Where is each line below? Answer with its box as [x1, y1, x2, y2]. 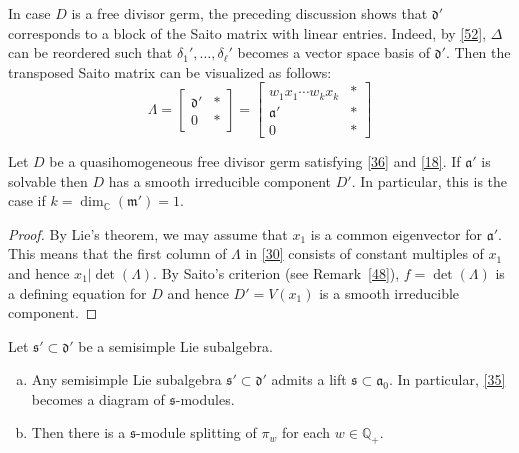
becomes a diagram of [31, 388, 165, 409]
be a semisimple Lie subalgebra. [78, 335, 273, 356]
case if [8, 190, 46, 211]
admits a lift [271, 369, 347, 390]
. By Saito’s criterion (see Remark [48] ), [153, 262, 400, 283]
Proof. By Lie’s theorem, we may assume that [8, 223, 288, 244]
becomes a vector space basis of [237, 42, 430, 63]
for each [281, 422, 331, 443]
